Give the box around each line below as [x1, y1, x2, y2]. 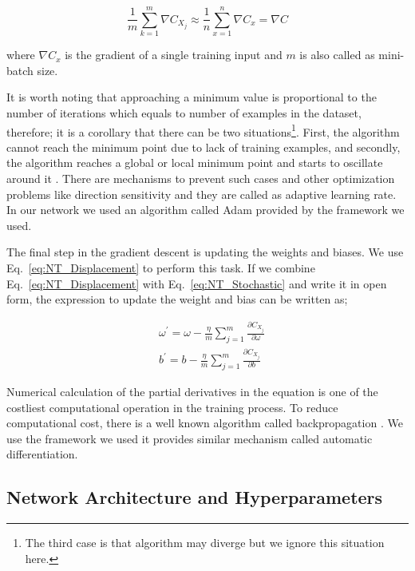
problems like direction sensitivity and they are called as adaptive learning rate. [6, 185, 397, 202]
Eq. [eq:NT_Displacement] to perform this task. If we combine [6, 259, 315, 276]
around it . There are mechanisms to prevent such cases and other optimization [6, 169, 395, 186]
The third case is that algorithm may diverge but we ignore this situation [25, 534, 385, 551]
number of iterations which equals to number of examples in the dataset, [6, 104, 362, 121]
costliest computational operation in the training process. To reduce [6, 399, 338, 415]
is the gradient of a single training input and [65, 46, 283, 63]
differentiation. [6, 446, 78, 462]
